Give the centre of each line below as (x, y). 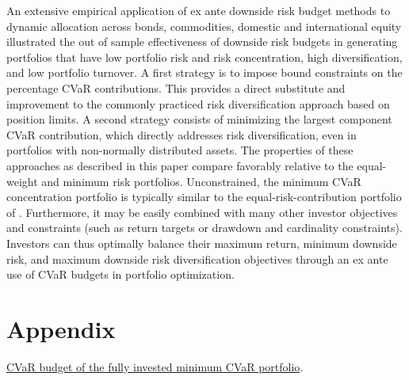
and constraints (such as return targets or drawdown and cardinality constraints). (204, 228)
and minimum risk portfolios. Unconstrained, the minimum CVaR (201, 181)
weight (22, 181)
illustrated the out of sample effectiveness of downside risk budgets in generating (202, 42)
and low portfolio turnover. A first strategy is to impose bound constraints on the (204, 72)
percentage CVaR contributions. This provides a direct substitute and (176, 87)
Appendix (61, 328)
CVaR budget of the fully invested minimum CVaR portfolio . (155, 366)
